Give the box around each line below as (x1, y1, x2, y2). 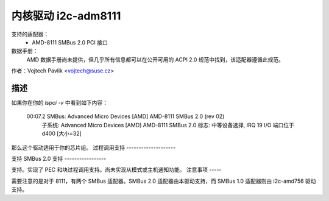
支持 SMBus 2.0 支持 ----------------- (11, 155, 107, 162)
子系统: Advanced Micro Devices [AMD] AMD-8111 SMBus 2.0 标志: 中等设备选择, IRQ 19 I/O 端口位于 (41, 121, 295, 129)
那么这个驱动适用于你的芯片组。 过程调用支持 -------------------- (11, 144, 176, 151)
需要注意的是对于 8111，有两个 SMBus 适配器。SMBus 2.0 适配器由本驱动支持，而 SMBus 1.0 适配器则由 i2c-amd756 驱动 (11, 177, 316, 185)
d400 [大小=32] (41, 130, 82, 137)
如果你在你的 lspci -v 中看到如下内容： (11, 99, 108, 107)
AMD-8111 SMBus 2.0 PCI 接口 (32, 38, 108, 46)
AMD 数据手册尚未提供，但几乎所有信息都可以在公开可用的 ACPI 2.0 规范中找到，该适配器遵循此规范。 (26, 55, 285, 63)
